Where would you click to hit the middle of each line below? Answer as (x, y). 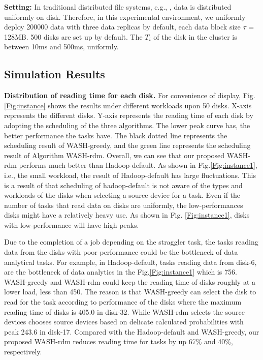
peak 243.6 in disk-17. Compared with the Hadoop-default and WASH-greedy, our (132, 331)
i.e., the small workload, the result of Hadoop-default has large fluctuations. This (130, 175)
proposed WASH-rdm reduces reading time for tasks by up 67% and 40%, (119, 341)
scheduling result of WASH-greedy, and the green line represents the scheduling (127, 145)
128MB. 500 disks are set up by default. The (73, 36)
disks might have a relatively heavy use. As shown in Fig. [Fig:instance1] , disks (127, 215)
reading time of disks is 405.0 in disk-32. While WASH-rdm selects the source (124, 311)
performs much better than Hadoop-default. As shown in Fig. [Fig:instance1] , (138, 165)
